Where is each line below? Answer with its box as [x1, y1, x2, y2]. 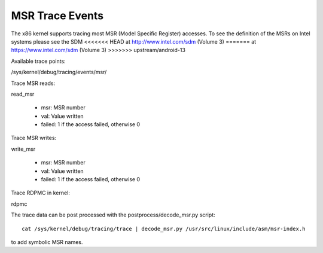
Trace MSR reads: [11, 80, 56, 87]
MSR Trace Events [11, 9, 104, 22]
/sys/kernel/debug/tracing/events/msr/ [11, 69, 107, 76]
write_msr [11, 145, 36, 153]
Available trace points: [11, 57, 66, 65]
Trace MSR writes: [11, 135, 57, 142]
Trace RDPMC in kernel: [11, 189, 70, 197]
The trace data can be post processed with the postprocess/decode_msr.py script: [11, 211, 215, 218]
